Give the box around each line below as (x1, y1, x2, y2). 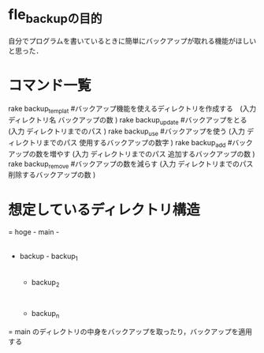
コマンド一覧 (8, 77, 92, 94)
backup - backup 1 (19, 251, 79, 263)
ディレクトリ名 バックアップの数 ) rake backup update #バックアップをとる (8, 115, 247, 127)
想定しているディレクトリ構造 (8, 201, 201, 219)
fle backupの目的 (8, 6, 102, 26)
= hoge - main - (8, 227, 60, 237)
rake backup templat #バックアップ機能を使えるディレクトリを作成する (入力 (8, 104, 257, 115)
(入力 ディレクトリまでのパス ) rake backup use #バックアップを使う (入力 (8, 126, 246, 137)
